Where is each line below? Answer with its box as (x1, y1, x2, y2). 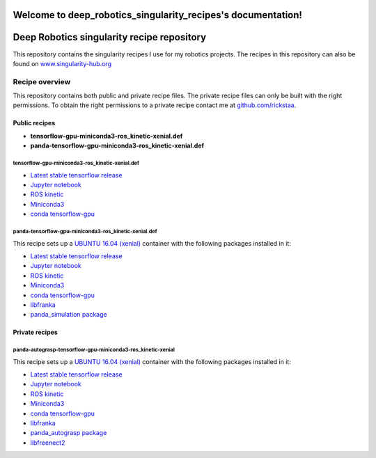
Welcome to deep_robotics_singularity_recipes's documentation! (13, 9, 303, 21)
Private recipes (13, 328, 58, 337)
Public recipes (13, 119, 56, 127)
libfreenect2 (30, 439, 65, 447)
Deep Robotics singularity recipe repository (13, 31, 207, 43)
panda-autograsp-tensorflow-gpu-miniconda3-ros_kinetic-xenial (13, 347, 175, 354)
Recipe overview (13, 77, 71, 86)
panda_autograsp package (30, 429, 107, 437)
